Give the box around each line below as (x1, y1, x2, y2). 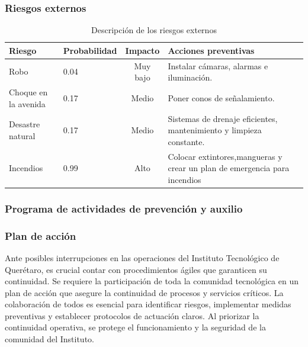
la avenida (9, 97, 46, 110)
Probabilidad (63, 44, 117, 56)
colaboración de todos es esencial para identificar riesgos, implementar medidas (5, 298, 291, 310)
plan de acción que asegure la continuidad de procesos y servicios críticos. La (5, 286, 284, 298)
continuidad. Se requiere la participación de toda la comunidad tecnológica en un (5, 275, 299, 287)
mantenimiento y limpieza (168, 124, 262, 136)
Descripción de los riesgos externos (91, 24, 217, 36)
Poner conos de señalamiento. (168, 91, 275, 104)
